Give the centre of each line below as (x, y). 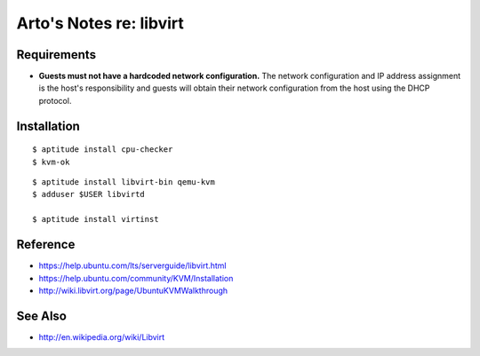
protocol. (55, 100)
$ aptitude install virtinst (96, 219)
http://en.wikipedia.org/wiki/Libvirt (102, 336)
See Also (41, 316)
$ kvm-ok (51, 162)
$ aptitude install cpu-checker (103, 150)
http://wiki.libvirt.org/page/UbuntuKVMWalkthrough (133, 290)
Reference (46, 245)
